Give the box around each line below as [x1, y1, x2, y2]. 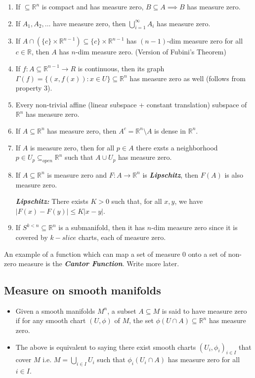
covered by [15, 232, 48, 242]
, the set [129, 315, 154, 326]
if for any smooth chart [15, 315, 86, 326]
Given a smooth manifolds [15, 305, 95, 316]
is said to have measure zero [162, 305, 247, 316]
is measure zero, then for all [30, 142, 115, 152]
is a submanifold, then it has [58, 222, 145, 233]
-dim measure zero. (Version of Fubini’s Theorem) [75, 47, 226, 57]
